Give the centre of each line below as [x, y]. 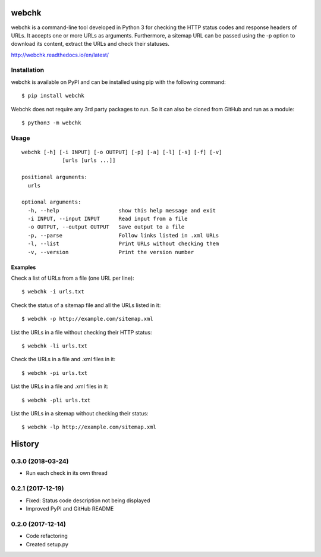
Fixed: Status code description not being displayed [88, 500]
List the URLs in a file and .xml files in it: [60, 386]
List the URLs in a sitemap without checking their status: [80, 413]
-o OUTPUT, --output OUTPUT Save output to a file [106, 227]
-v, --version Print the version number [111, 252]
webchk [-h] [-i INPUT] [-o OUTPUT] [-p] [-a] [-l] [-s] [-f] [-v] [122, 152]
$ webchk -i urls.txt [53, 292]
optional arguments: [51, 202]
